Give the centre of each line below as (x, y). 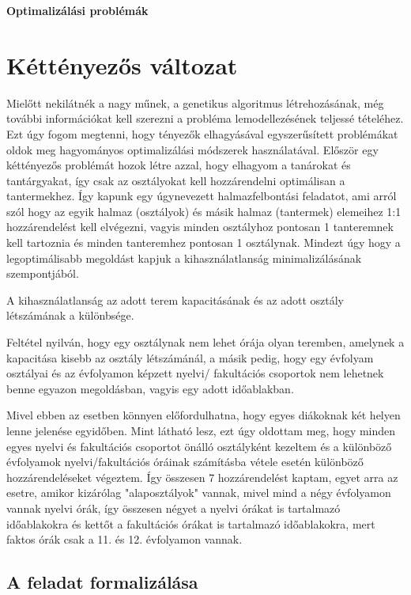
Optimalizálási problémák (77, 10)
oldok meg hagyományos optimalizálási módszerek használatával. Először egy (192, 149)
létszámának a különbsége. (70, 315)
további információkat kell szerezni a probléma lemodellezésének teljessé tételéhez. (205, 118)
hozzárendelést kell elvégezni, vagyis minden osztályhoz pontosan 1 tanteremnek (200, 227)
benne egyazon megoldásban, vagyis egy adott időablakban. (150, 388)
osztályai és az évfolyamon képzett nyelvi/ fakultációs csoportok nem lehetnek (195, 373)
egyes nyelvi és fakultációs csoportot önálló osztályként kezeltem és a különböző (199, 446)
